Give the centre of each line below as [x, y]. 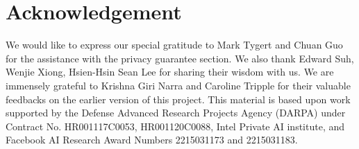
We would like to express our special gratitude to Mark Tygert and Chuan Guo [174, 45]
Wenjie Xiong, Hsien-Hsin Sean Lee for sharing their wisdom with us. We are [170, 72]
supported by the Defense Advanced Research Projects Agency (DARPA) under [176, 113]
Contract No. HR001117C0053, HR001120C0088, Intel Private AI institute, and [175, 126]
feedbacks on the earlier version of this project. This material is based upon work [178, 99]
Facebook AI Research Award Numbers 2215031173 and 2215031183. [152, 140]
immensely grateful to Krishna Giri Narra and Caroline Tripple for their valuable [178, 85]
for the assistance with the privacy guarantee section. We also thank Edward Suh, [180, 58]
